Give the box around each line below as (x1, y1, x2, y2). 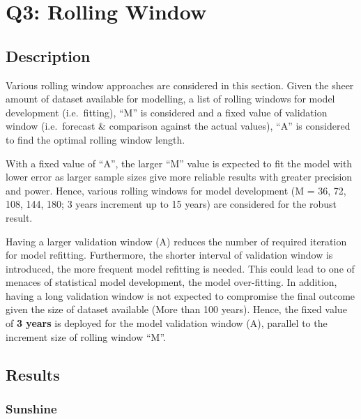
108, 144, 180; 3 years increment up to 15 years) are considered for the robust (6, 197, 337, 211)
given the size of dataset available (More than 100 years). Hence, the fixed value (6, 302, 347, 317)
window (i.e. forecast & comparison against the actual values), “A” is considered (6, 119, 351, 133)
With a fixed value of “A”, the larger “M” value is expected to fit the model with (6, 155, 353, 170)
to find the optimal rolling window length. (6, 132, 185, 146)
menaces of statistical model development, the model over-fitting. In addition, (6, 275, 337, 289)
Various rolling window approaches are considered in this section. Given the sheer (6, 77, 354, 92)
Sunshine (6, 399, 57, 417)
